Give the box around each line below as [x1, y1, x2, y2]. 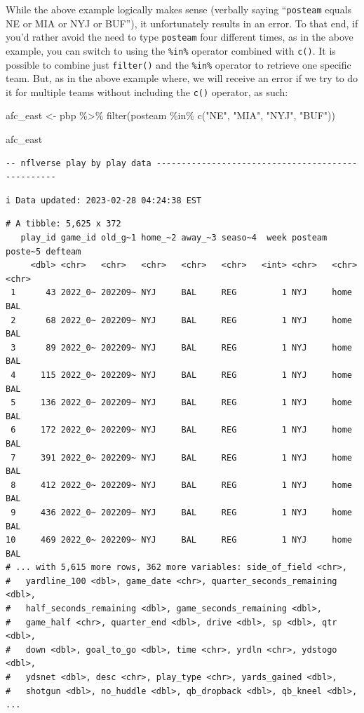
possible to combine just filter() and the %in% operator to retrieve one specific [6, 57, 351, 72]
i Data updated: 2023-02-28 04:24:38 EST [6, 195, 202, 205]
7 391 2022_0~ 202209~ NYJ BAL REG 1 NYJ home [11, 452, 352, 463]
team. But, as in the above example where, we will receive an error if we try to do [6, 71, 358, 86]
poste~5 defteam [6, 246, 81, 257]
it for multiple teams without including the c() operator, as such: [6, 84, 288, 99]
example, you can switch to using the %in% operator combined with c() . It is [6, 43, 336, 57]
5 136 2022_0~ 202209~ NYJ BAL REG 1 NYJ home [11, 398, 352, 408]
